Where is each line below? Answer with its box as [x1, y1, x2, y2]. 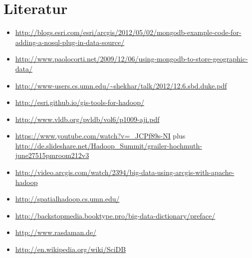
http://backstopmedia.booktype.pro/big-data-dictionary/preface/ [15, 210, 216, 220]
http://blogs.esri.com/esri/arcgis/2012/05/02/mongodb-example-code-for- [15, 27, 242, 37]
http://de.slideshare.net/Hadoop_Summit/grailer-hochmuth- [15, 140, 202, 150]
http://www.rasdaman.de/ [15, 227, 97, 237]
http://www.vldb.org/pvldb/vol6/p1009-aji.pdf [15, 113, 160, 124]
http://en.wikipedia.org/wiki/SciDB [15, 244, 126, 254]
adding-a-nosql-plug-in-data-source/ [15, 36, 125, 47]
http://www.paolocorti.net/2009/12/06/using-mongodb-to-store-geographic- [15, 53, 248, 64]
